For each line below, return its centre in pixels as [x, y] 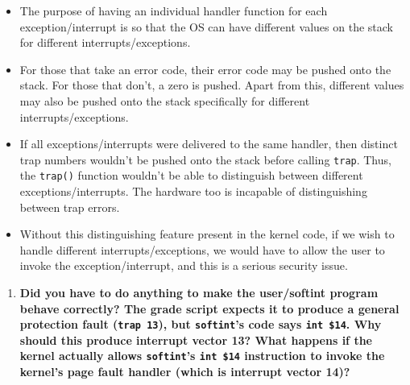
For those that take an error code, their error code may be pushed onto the [205, 69]
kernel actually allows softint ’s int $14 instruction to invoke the [202, 356]
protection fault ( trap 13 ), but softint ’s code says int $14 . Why [201, 324]
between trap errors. [70, 207]
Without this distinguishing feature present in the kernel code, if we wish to [207, 234]
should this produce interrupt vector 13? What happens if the [196, 339]
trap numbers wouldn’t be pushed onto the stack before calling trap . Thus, [205, 159]
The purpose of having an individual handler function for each [174, 10]
